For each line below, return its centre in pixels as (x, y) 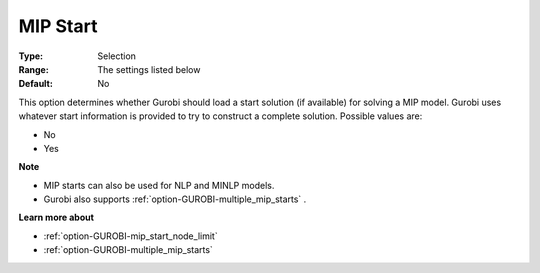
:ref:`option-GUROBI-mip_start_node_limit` (131, 236)
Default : (36, 84)
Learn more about (56, 217)
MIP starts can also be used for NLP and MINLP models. (159, 185)
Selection (117, 56)
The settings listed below (149, 69)
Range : (33, 69)
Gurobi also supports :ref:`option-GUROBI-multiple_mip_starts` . (175, 199)
